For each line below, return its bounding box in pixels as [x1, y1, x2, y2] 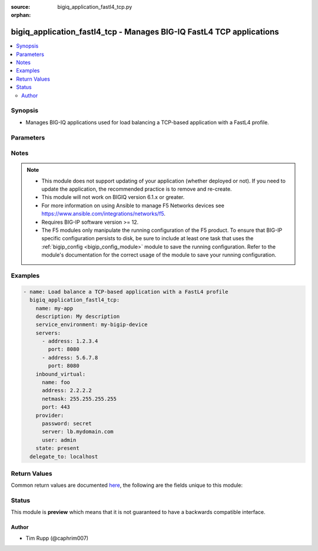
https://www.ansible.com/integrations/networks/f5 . [41, 210, 166, 217]
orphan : [11, 12, 31, 19]
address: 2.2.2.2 [42, 387, 92, 394]
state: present [35, 445, 79, 452]
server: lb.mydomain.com [42, 429, 114, 435]
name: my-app [35, 305, 74, 311]
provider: [35, 412, 64, 419]
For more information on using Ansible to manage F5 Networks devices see [41, 202, 225, 209]
